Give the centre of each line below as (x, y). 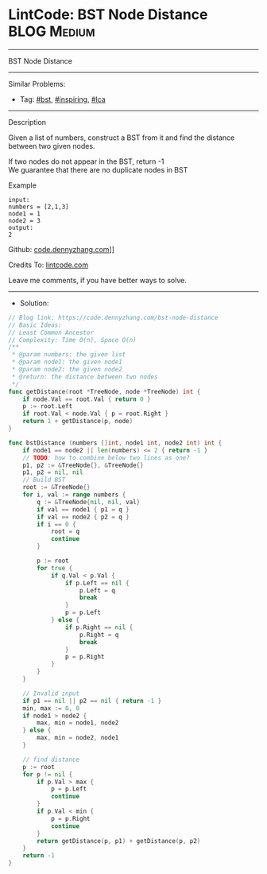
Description (27, 122)
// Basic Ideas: (35, 325)
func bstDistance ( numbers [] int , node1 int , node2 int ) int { (115, 443)
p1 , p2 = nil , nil (53, 472)
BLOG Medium (52, 31)
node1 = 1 (25, 214)
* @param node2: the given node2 (67, 370)
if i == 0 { (57, 524)
